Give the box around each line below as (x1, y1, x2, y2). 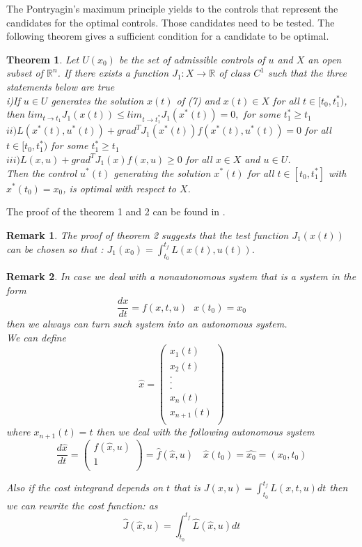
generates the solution (51, 93, 143, 107)
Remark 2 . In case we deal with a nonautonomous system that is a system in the (6, 268, 356, 283)
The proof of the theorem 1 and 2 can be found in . (6, 204, 226, 219)
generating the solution (113, 165, 211, 180)
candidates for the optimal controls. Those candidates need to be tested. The (6, 15, 335, 29)
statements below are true (6, 79, 115, 93)
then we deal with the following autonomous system (96, 424, 315, 439)
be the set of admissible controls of (118, 52, 265, 66)
